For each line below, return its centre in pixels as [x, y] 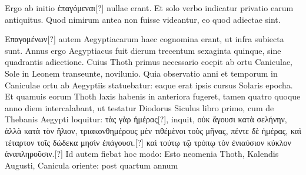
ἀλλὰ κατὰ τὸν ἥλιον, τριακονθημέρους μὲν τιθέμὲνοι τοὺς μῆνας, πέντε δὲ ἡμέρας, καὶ [153, 130]
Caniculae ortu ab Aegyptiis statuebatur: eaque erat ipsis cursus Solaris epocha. [149, 85]
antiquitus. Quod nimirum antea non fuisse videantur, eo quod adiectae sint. [143, 19]
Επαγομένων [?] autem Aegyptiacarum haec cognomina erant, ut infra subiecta [144, 39]
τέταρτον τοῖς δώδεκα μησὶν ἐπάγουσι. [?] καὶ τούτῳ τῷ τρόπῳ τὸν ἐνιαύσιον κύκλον [148, 142]
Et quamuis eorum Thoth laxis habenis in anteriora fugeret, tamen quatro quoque [153, 96]
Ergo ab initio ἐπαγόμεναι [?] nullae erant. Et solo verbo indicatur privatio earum [149, 8]
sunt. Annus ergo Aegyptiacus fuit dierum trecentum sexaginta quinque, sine [143, 50]
